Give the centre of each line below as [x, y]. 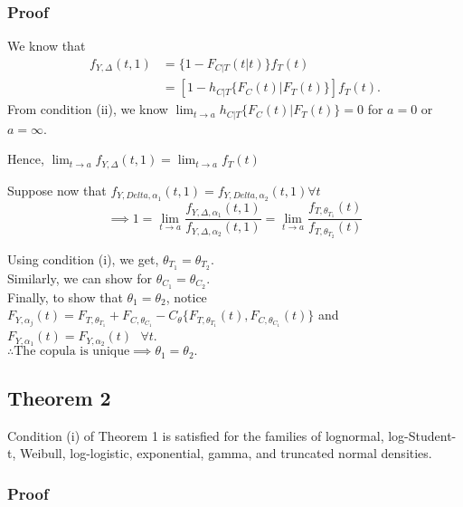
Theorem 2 [59, 397]
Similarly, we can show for [80, 277]
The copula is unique [72, 352]
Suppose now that [57, 190]
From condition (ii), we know [88, 109]
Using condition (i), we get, [83, 258]
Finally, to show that [65, 297]
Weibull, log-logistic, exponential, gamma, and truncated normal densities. [226, 453]
